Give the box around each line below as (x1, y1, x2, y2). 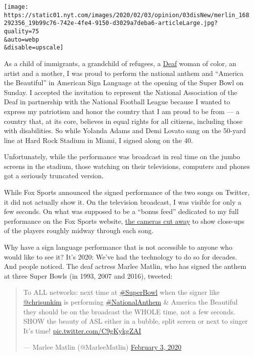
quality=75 (4, 27, 39, 35)
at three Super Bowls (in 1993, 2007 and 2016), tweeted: (4, 270, 173, 281)
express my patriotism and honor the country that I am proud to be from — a (4, 106, 240, 116)
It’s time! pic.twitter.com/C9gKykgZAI (23, 325, 141, 335)
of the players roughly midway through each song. (4, 225, 154, 236)
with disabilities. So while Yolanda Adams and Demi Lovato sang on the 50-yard (4, 125, 246, 136)
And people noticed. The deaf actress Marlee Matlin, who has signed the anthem (4, 261, 247, 271)
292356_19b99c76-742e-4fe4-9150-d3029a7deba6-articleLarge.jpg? (4, 20, 218, 27)
